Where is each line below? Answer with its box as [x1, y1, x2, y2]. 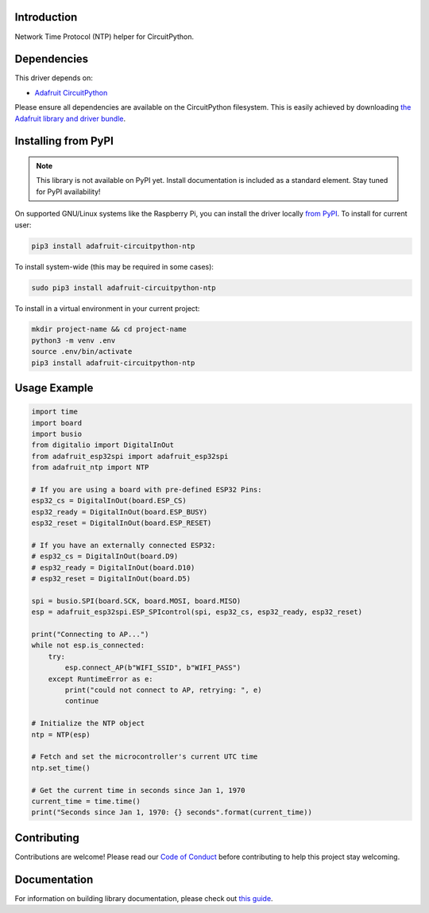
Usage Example [14, 382, 94, 395]
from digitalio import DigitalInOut [31, 441, 175, 449]
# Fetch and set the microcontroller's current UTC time [31, 752, 258, 761]
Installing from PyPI [14, 134, 114, 148]
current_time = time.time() [31, 796, 141, 806]
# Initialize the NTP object [31, 719, 145, 728]
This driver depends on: [14, 73, 93, 83]
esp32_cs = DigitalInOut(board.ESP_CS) [31, 496, 187, 505]
